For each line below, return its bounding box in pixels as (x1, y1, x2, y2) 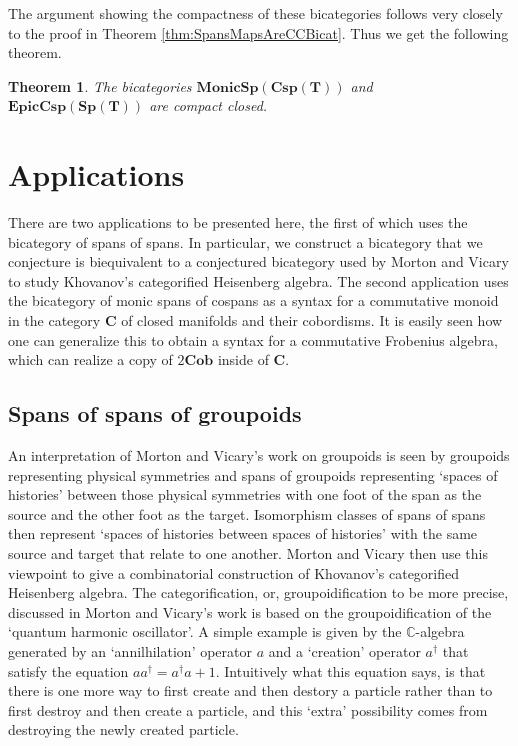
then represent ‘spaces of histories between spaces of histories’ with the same (8, 523, 478, 544)
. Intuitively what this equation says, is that (215, 660, 486, 681)
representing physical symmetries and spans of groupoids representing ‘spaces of (8, 464, 498, 485)
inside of (217, 349, 269, 370)
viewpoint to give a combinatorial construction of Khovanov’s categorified (8, 562, 460, 583)
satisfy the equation (8, 660, 129, 681)
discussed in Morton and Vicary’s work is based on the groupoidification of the (8, 601, 492, 622)
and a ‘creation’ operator (268, 640, 421, 661)
